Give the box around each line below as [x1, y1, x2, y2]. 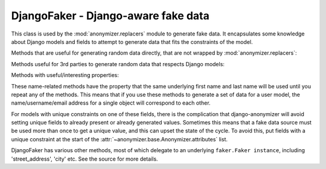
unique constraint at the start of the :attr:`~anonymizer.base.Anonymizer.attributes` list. [11, 135, 228, 143]
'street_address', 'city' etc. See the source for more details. [11, 155, 158, 162]
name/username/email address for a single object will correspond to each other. [11, 99, 211, 106]
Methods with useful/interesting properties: [11, 72, 119, 79]
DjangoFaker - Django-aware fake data [11, 9, 209, 22]
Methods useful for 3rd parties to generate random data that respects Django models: [11, 60, 225, 67]
